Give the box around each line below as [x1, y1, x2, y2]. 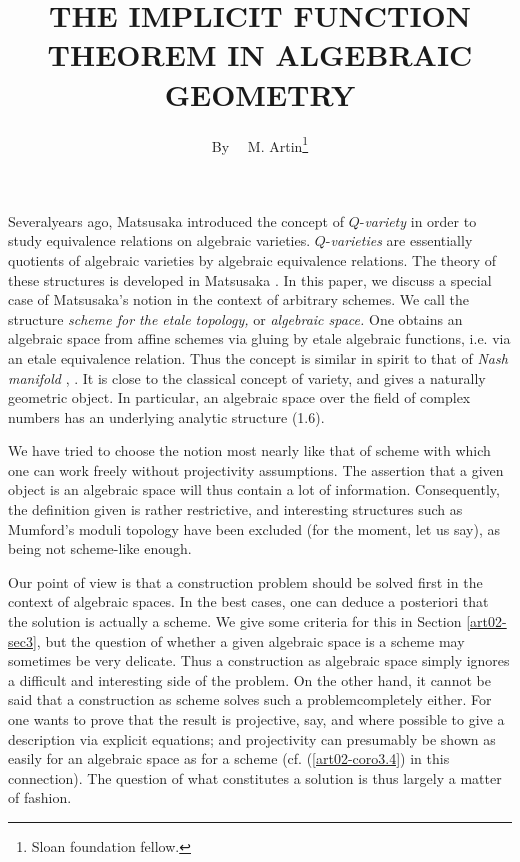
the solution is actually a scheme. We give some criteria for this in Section [8, 611, 462, 632]
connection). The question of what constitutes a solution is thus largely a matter [8, 767, 502, 788]
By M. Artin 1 [211, 132, 309, 156]
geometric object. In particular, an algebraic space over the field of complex [8, 387, 471, 408]
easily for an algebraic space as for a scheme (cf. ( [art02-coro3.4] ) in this [8, 748, 450, 769]
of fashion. [8, 787, 72, 808]
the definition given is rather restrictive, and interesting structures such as [8, 499, 463, 520]
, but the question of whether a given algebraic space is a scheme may [36, 630, 465, 651]
